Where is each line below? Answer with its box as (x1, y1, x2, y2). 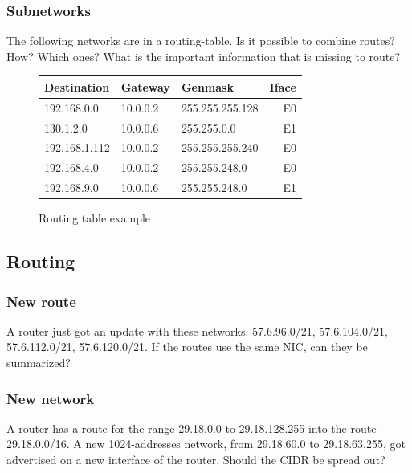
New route (6, 291, 76, 311)
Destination (44, 78, 110, 95)
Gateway (120, 78, 170, 95)
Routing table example (39, 210, 151, 226)
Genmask (181, 78, 234, 95)
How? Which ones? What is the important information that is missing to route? (6, 47, 401, 64)
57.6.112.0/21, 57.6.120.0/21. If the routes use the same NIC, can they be (6, 338, 368, 355)
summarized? (6, 354, 71, 370)
